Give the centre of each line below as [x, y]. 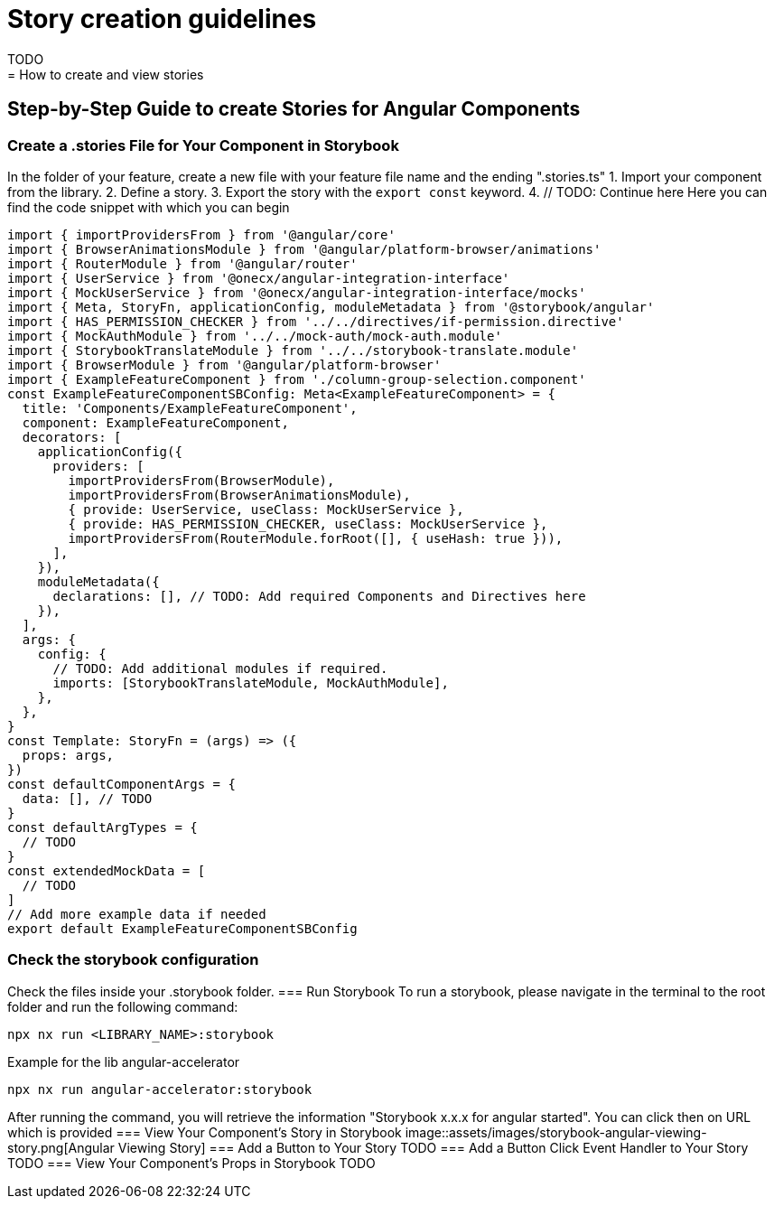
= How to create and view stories [106, 74]
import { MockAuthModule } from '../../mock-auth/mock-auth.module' [255, 336]
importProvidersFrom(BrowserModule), [201, 480]
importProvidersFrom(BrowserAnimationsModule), [239, 495]
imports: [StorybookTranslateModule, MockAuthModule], [251, 682]
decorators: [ [72, 437]
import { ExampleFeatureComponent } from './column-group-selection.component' [297, 379]
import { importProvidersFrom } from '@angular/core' [201, 234]
